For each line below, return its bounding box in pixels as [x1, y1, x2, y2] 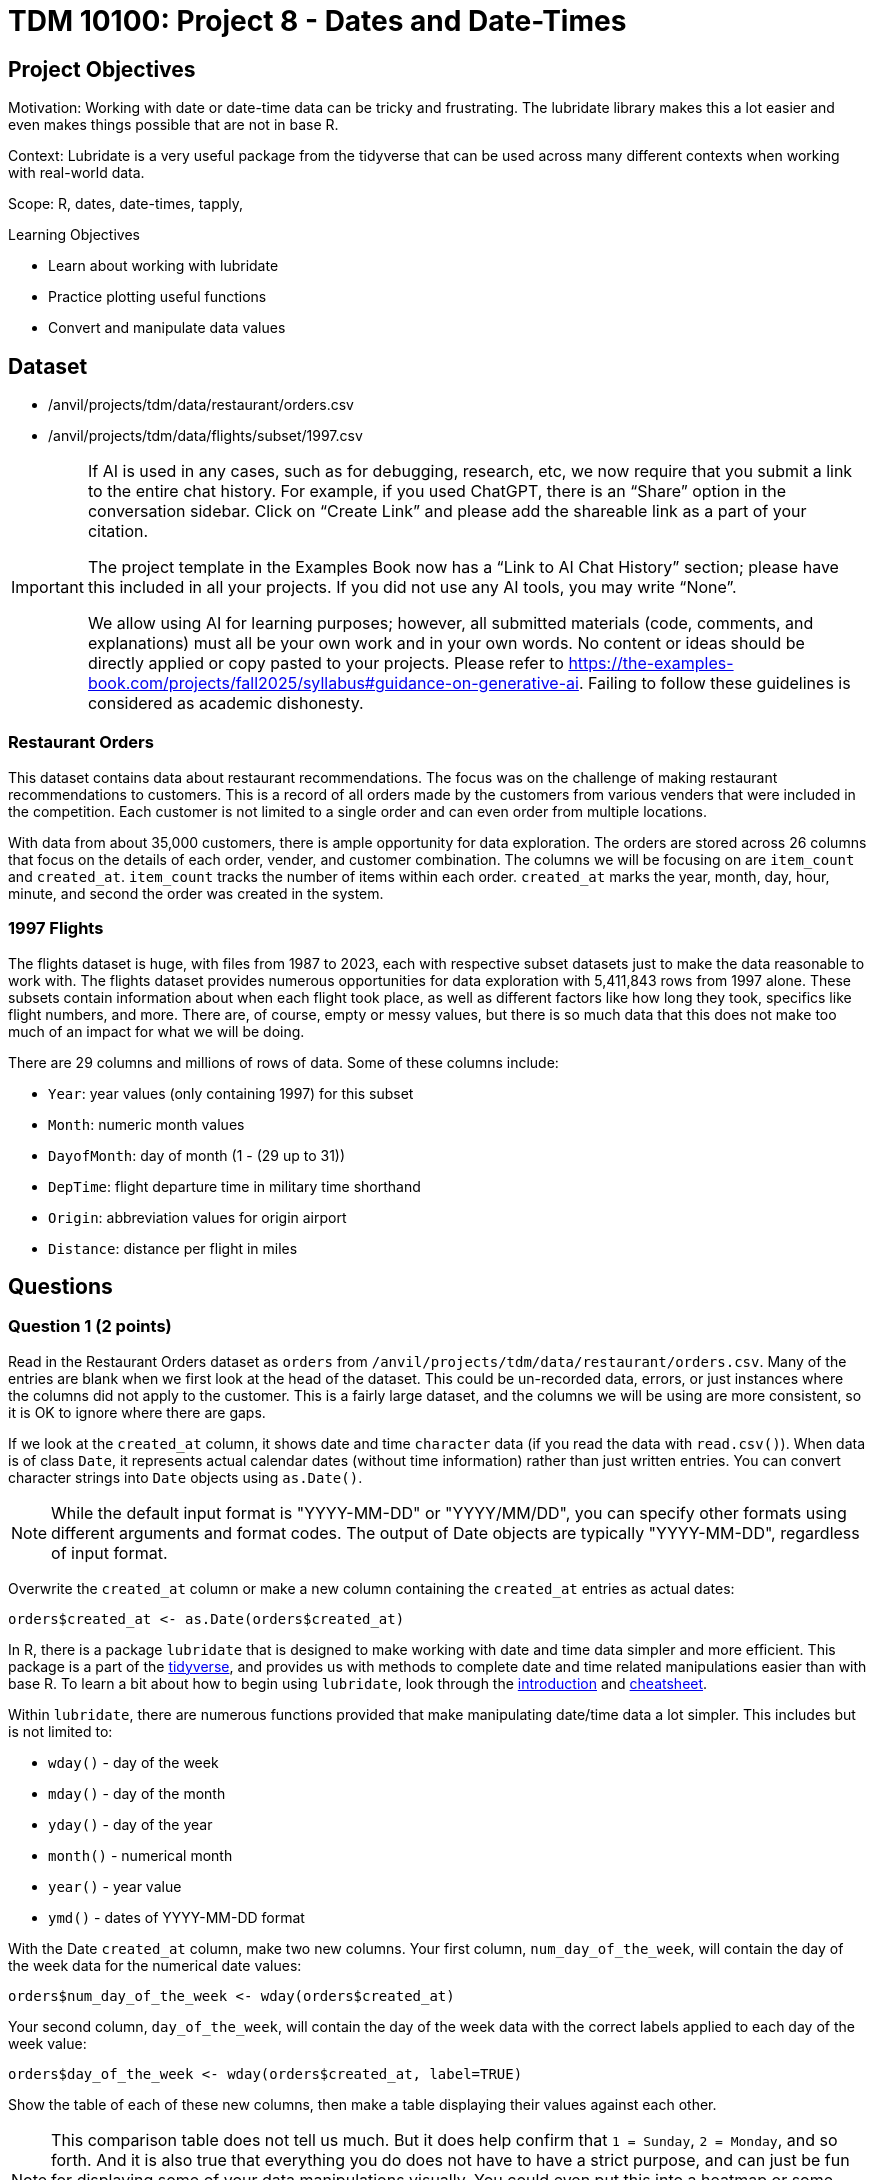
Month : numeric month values [48, 1115, 245, 1133]
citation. [87, 521, 149, 542]
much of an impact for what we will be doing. [8, 1022, 305, 1040]
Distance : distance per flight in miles [48, 1239, 298, 1257]
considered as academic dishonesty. [87, 693, 364, 714]
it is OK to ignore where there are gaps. [8, 1403, 266, 1421]
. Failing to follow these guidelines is [578, 673, 851, 694]
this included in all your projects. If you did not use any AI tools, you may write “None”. [87, 577, 737, 598]
